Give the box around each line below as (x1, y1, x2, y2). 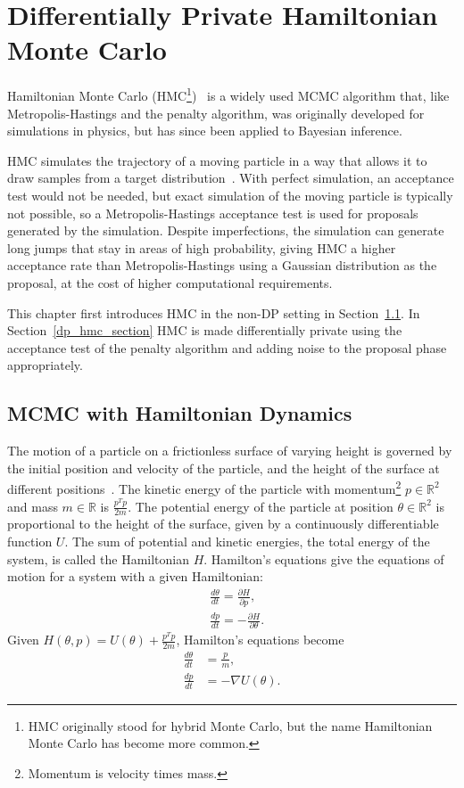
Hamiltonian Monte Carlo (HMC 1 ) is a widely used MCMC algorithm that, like (7, 84, 450, 104)
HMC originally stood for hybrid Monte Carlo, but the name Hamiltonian (28, 716, 433, 735)
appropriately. (7, 356, 83, 374)
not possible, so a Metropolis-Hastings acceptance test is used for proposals (7, 203, 418, 222)
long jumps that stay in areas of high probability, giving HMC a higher (7, 238, 396, 257)
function (7, 531, 53, 550)
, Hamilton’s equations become (176, 630, 344, 649)
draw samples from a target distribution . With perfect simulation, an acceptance (7, 168, 454, 187)
